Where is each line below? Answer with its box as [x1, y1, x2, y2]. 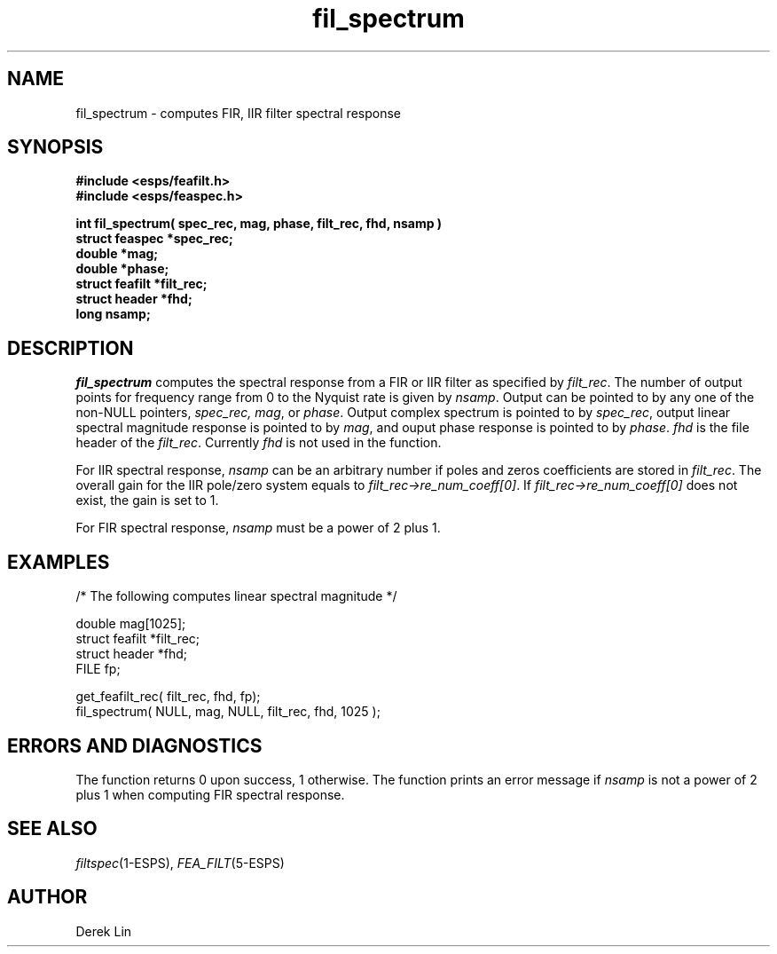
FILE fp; [75, 661, 121, 677]
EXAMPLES [7, 550, 110, 573]
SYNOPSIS [7, 136, 104, 159]
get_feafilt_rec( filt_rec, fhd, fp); [75, 689, 261, 705]
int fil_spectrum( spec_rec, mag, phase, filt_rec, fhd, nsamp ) [75, 216, 443, 232]
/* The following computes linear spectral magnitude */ [75, 588, 397, 604]
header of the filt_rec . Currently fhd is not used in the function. [75, 435, 442, 451]
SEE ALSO [7, 817, 98, 840]
